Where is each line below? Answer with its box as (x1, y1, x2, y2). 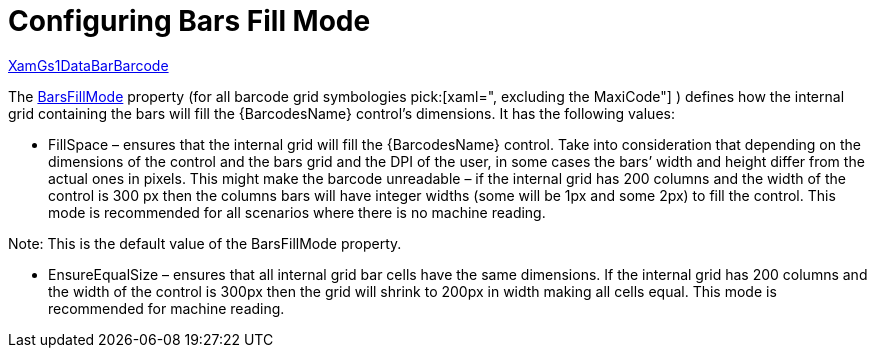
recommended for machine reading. (48, 299, 285, 317)
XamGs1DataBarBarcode (8, 56, 169, 74)
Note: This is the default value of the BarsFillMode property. (8, 234, 402, 252)
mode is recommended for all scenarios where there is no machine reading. (48, 203, 546, 221)
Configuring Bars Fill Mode (8, 4, 371, 38)
